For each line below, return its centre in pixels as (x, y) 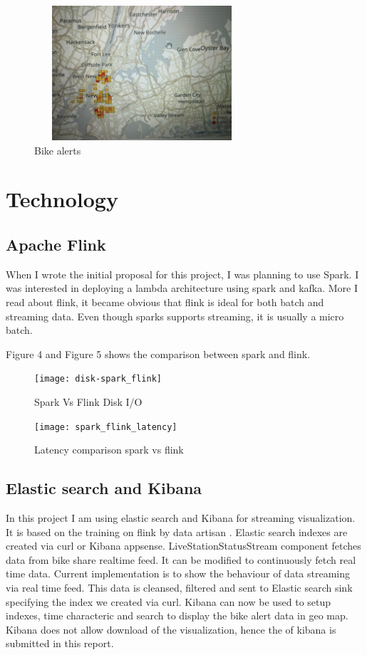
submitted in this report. (60, 643)
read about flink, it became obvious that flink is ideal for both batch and (165, 302)
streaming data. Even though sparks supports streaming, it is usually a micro (175, 316)
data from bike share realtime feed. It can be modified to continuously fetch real (181, 559)
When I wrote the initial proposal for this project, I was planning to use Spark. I (182, 274)
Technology (62, 199)
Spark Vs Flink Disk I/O (88, 401)
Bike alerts (58, 150)
